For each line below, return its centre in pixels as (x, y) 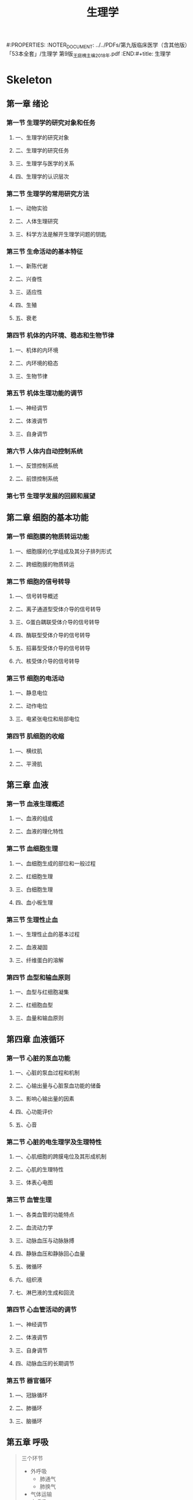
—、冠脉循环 (31, 1395)
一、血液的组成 (34, 818)
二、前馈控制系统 (37, 479)
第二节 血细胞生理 (32, 849)
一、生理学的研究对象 (42, 137)
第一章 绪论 (27, 104)
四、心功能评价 (34, 1111)
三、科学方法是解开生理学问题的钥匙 (61, 234)
